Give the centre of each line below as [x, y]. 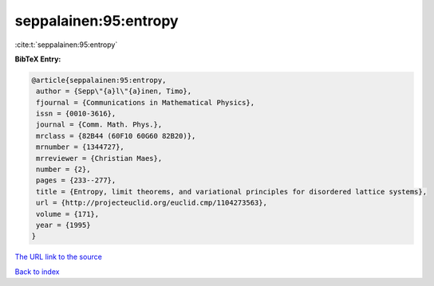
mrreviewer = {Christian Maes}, [99, 158]
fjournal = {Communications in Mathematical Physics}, [146, 102]
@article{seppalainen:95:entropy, [99, 80]
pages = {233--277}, [76, 180]
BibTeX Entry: [38, 59]
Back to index [37, 272]
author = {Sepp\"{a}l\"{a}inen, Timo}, [114, 91]
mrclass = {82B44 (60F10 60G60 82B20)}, [116, 136]
